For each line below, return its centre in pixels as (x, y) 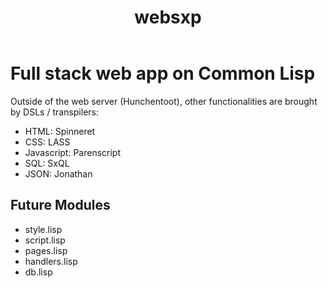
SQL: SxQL (47, 163)
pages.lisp (46, 250)
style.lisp (43, 229)
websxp (168, 17)
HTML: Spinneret (60, 131)
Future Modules (60, 205)
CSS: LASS (47, 142)
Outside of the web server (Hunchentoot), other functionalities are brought (164, 101)
